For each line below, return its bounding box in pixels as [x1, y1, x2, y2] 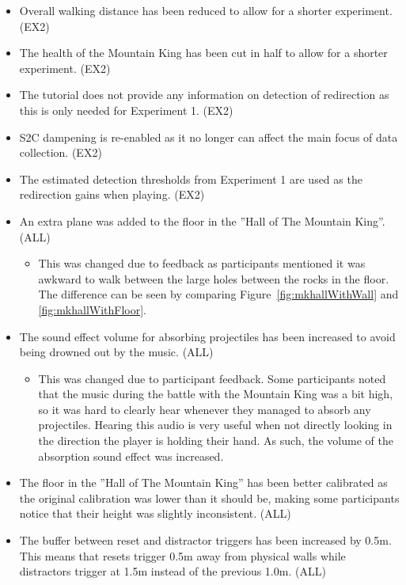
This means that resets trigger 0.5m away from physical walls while [19, 547, 346, 564]
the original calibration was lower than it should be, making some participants [19, 489, 400, 506]
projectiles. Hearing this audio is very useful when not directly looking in [38, 416, 393, 433]
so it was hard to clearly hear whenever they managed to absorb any [38, 401, 371, 417]
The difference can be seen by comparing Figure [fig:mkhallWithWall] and [38, 286, 399, 302]
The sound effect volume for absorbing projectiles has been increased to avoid [19, 328, 396, 344]
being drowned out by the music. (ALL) [19, 344, 214, 360]
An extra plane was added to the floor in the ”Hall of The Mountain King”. [19, 212, 385, 229]
